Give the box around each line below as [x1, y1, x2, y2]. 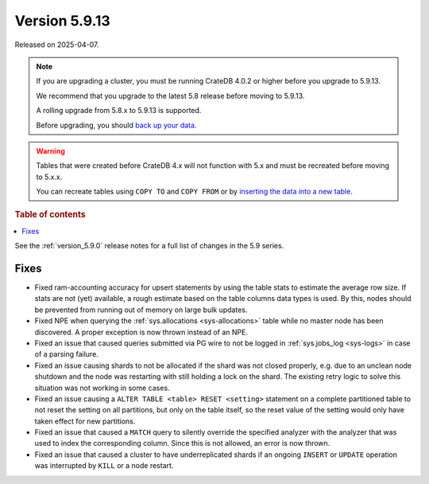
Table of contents [14, 209, 87, 221]
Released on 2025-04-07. [14, 40, 99, 49]
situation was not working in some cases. [34, 383, 170, 392]
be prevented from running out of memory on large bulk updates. [34, 305, 248, 314]
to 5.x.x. [36, 172, 63, 181]
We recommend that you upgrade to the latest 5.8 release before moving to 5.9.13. [36, 91, 305, 100]
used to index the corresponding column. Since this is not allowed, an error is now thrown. [34, 439, 330, 448]
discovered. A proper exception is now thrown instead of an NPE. [34, 327, 248, 337]
